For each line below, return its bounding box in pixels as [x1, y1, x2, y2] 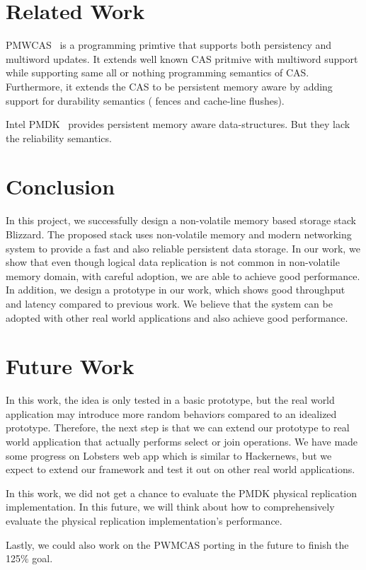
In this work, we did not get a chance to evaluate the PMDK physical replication [6, 485, 358, 500]
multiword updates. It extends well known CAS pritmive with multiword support [6, 51, 358, 66]
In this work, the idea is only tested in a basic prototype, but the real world [6, 392, 335, 407]
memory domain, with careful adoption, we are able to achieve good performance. [6, 268, 360, 283]
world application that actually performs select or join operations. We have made [6, 434, 358, 449]
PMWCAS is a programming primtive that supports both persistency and [6, 37, 332, 52]
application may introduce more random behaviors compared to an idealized [6, 406, 337, 421]
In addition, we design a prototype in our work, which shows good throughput [6, 282, 345, 297]
